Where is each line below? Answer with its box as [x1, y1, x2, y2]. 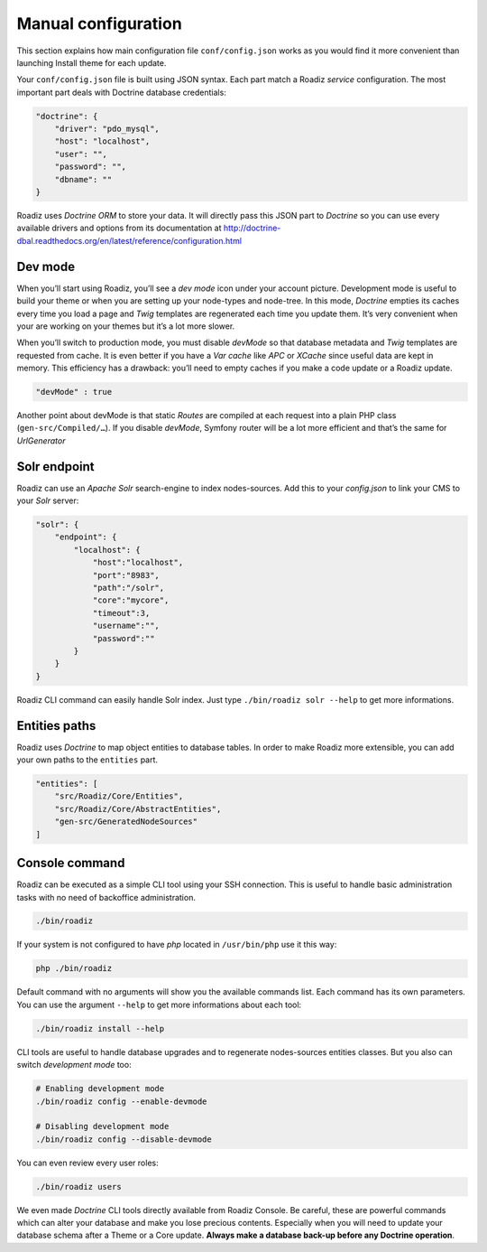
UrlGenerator [16, 434, 66, 446]
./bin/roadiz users [35, 1182, 122, 1191]
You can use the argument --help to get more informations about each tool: [16, 999, 302, 1010]
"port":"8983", [92, 570, 160, 580]
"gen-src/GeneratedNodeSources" [54, 817, 198, 827]
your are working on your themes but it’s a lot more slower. [16, 321, 235, 332]
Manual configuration [16, 14, 182, 33]
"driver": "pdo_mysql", [54, 124, 160, 135]
